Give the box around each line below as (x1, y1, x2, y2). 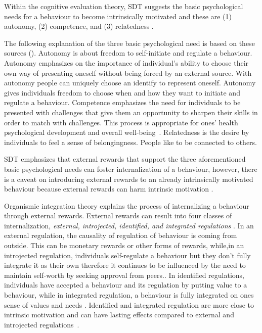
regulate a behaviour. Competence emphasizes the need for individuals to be (4, 97, 241, 108)
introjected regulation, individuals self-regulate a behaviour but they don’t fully (4, 250, 251, 260)
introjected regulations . (4, 319, 79, 329)
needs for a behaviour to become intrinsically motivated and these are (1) (4, 11, 232, 21)
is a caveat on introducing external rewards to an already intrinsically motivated (4, 173, 253, 184)
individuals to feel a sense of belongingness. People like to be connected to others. (4, 136, 257, 147)
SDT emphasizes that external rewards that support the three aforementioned (4, 154, 246, 164)
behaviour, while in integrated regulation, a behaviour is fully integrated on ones (4, 290, 254, 300)
